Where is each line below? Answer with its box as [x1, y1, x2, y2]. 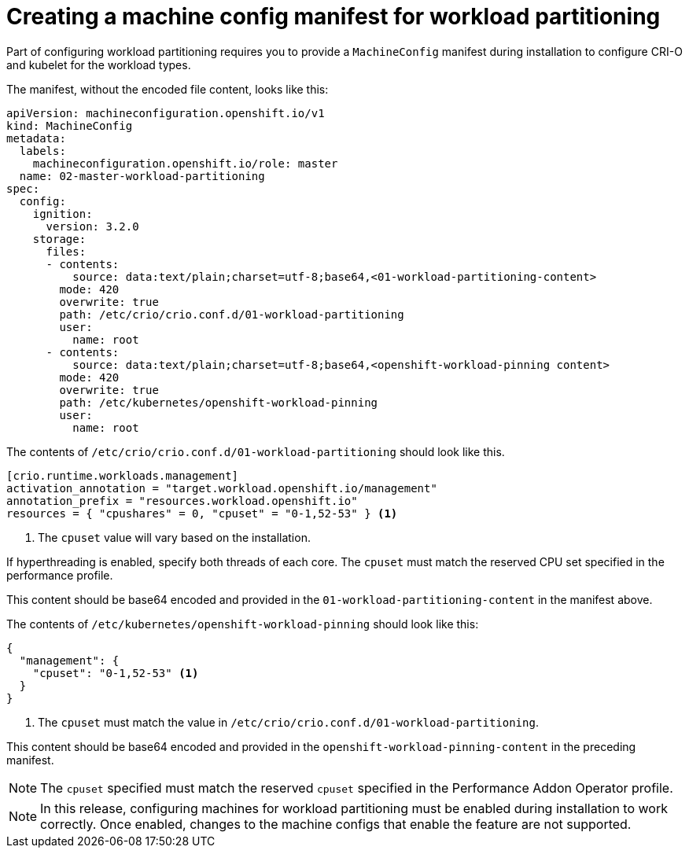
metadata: [6, 131, 66, 145]
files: [46, 245, 87, 258]
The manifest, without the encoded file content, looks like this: [6, 82, 329, 96]
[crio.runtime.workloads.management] [6, 469, 239, 482]
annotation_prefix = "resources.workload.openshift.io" [6, 494, 358, 507]
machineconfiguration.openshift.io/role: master [32, 156, 338, 170]
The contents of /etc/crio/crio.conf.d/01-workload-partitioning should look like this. [6, 444, 505, 458]
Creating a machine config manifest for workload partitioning [6, 3, 661, 30]
